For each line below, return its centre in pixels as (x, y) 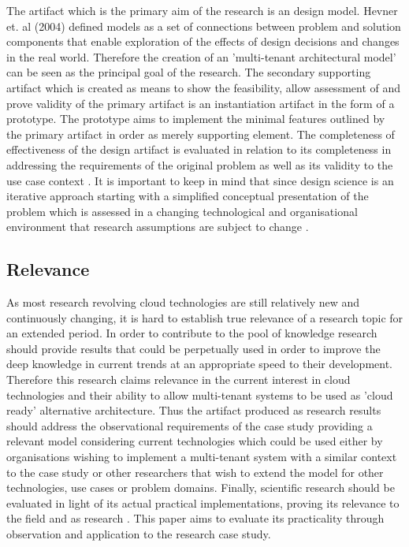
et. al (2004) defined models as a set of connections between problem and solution (204, 26)
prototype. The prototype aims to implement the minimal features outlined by (196, 119)
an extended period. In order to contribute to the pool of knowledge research (192, 333)
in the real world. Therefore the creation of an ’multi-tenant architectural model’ (201, 56)
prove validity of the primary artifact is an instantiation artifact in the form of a (201, 103)
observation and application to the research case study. (139, 534)
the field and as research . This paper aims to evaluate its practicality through (195, 518)
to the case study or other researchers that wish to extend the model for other (195, 472)
